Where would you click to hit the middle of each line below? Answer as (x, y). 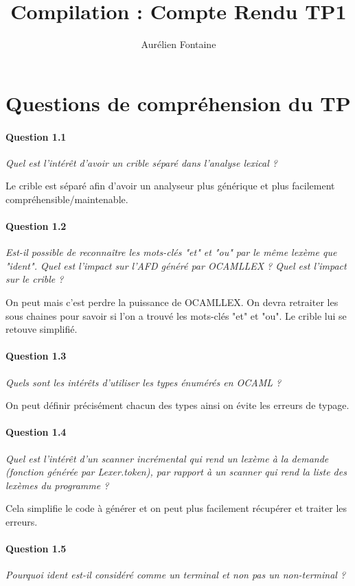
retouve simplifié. (42, 329)
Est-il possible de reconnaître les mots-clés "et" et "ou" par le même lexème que (171, 252)
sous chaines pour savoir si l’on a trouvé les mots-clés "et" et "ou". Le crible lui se (176, 315)
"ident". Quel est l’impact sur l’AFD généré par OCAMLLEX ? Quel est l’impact (176, 265)
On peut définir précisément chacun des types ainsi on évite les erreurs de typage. (177, 405)
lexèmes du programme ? (57, 485)
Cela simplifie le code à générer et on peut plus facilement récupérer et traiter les (176, 508)
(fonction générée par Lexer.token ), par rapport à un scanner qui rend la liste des (176, 472)
